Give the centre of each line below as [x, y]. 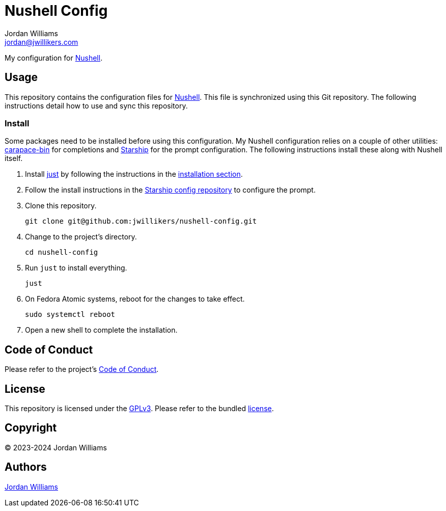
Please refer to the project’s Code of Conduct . [82, 369]
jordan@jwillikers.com [41, 42]
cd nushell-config [62, 252]
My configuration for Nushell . [54, 58]
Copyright [31, 428]
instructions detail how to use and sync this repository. [96, 105]
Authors [26, 467]
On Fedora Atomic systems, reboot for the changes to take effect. [135, 299]
